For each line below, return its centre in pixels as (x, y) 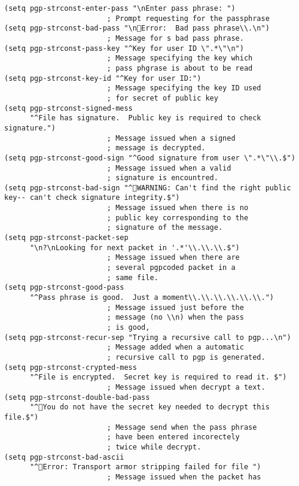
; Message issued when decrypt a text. (186, 387)
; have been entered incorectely (173, 437)
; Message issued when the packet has (184, 477)
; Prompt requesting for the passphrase (188, 18)
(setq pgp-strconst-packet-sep (66, 238)
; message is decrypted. (156, 148)
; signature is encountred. (162, 178)
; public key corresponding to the (178, 218)
